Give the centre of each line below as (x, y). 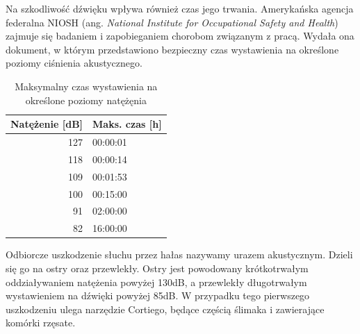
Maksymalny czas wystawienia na (86, 86)
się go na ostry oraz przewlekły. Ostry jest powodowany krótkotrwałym (157, 268)
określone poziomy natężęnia (86, 100)
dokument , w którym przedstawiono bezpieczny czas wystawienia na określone (172, 49)
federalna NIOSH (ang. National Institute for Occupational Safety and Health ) (172, 22)
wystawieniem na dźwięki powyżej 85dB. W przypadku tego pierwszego (158, 295)
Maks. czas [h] (127, 124)
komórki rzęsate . (41, 323)
